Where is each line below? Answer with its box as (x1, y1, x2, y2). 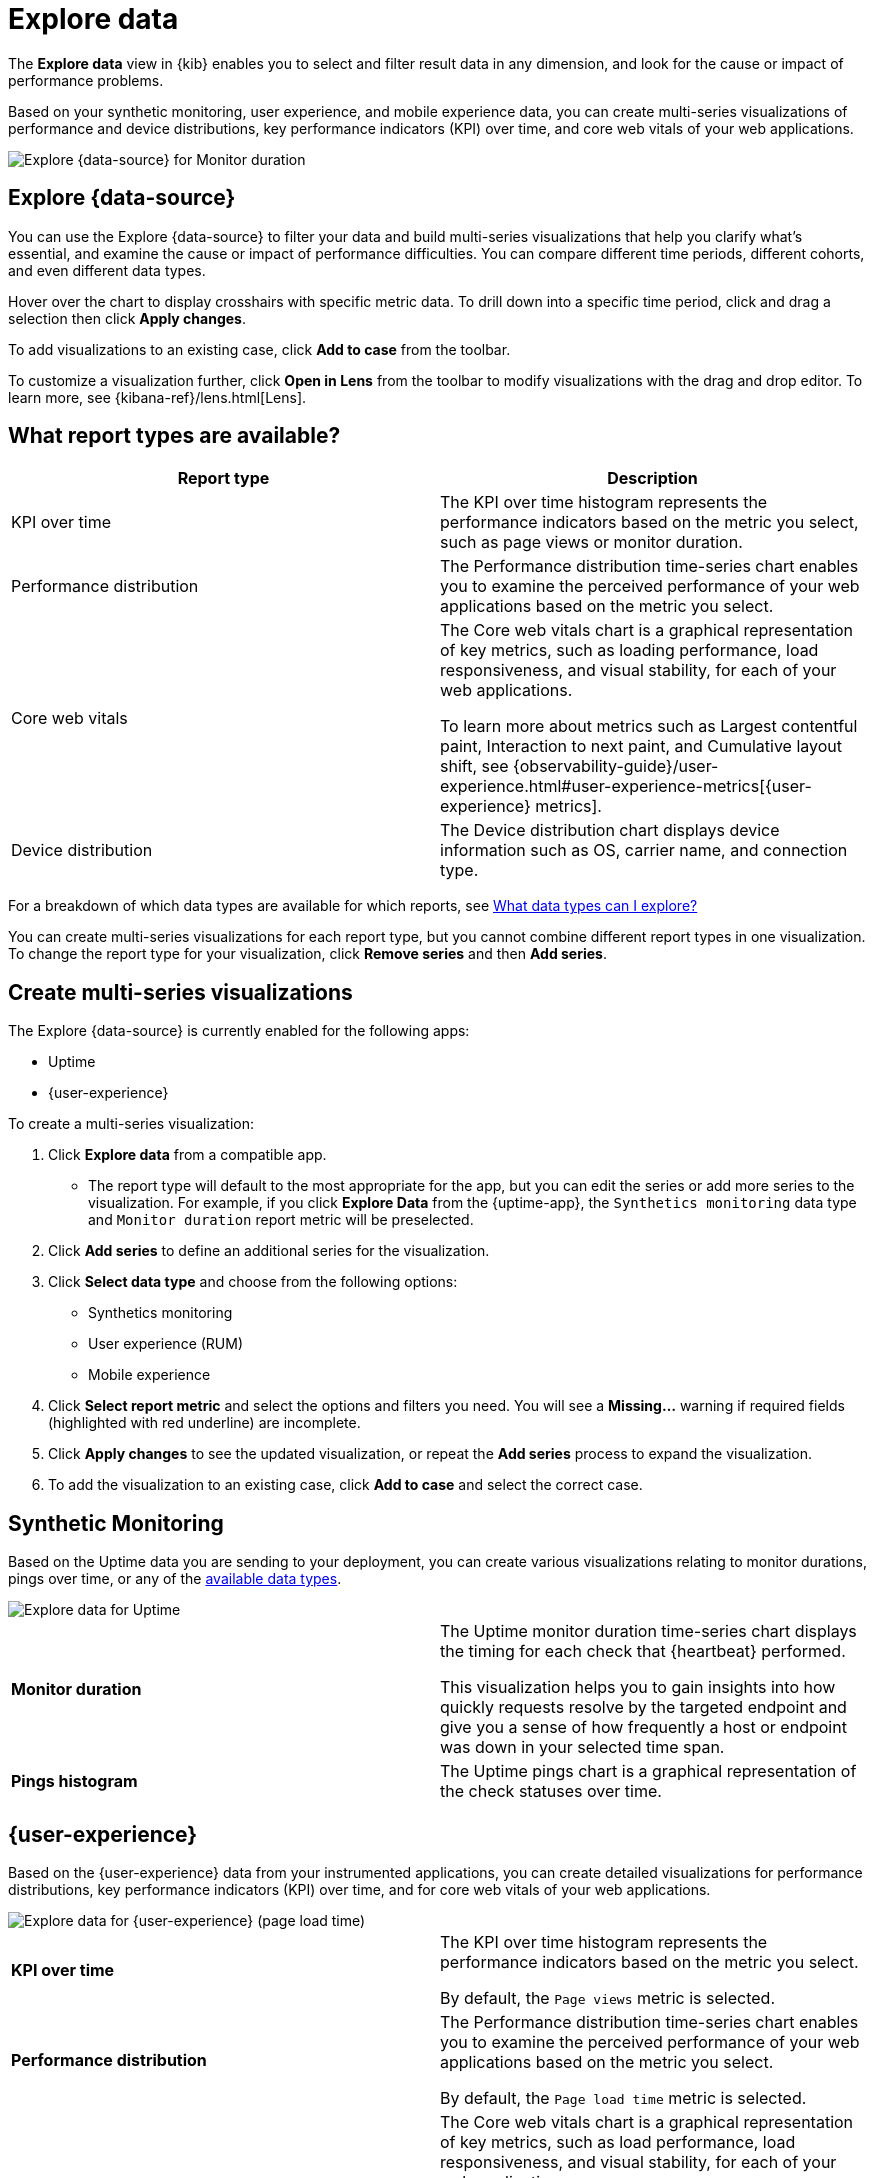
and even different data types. (8, 261, 206, 279)
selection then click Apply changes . (8, 309, 246, 327)
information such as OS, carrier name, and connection (440, 840, 848, 861)
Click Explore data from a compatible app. (48, 1146, 327, 1164)
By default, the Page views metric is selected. (440, 1987, 775, 2008)
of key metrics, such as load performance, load (440, 2131, 796, 2152)
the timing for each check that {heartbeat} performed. (440, 1641, 846, 1662)
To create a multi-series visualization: (8, 1115, 255, 1133)
